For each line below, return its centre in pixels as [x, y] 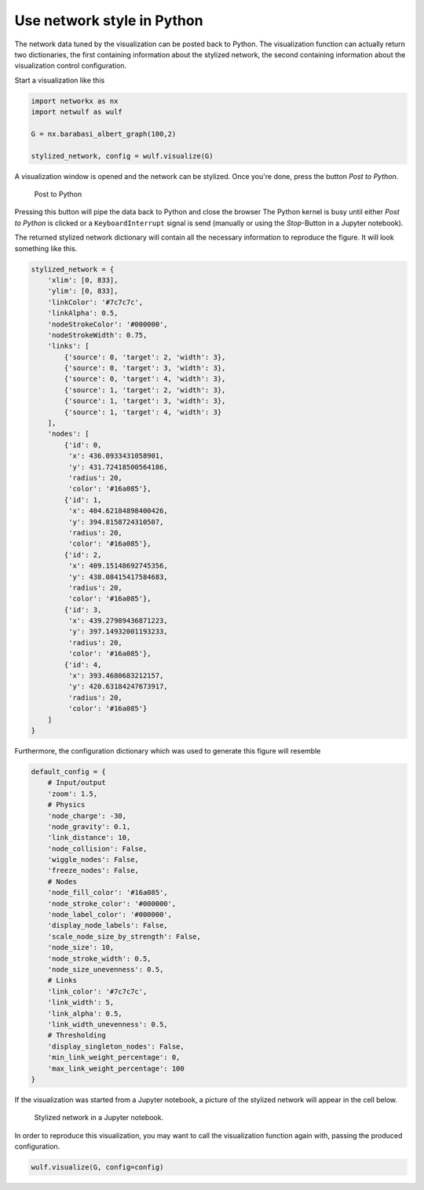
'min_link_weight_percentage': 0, [114, 1057]
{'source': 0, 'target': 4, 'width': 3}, [145, 379]
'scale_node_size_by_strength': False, [124, 936]
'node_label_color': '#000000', [110, 915]
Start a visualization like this [60, 80]
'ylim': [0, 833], [83, 291]
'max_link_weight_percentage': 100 [116, 1068]
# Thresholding [77, 1035]
